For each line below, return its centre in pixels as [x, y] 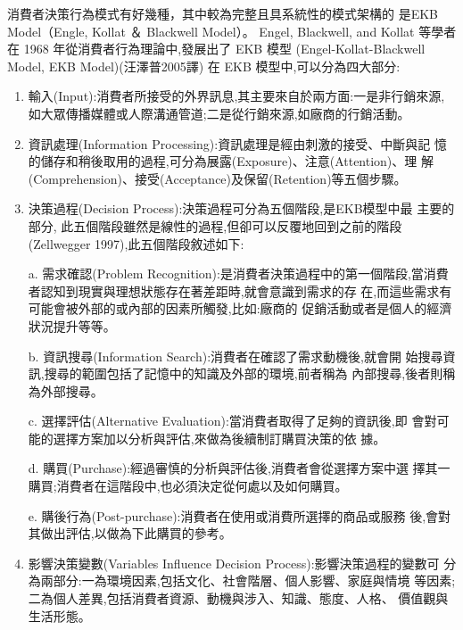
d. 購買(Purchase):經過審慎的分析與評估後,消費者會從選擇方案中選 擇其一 [239, 468]
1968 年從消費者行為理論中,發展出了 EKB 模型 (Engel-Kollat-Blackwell [224, 49]
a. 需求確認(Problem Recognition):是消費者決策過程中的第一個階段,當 [226, 274]
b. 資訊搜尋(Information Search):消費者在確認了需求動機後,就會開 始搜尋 [236, 356]
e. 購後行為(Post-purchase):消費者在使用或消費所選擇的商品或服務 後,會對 [240, 515]
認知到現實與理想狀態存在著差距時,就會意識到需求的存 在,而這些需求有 [246, 290]
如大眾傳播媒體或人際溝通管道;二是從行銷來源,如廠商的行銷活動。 [219, 113]
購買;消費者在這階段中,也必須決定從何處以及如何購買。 [188, 486]
